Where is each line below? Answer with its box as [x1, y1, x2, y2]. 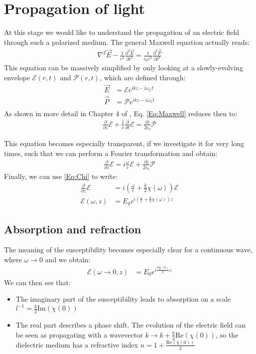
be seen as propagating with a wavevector [15, 329, 143, 340]
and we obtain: [45, 254, 91, 264]
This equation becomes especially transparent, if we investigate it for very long [4, 138, 244, 149]
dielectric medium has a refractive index [15, 339, 138, 350]
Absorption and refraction [4, 221, 141, 236]
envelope [4, 72, 30, 82]
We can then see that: [4, 277, 71, 287]
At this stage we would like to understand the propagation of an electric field [4, 27, 240, 37]
